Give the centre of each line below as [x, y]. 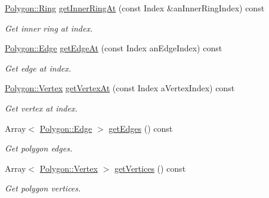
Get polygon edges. [39, 148]
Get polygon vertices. [43, 188]
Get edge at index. [38, 68]
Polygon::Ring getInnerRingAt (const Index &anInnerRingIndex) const [135, 8]
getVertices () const [150, 168]
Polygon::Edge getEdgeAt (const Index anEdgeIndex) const [114, 48]
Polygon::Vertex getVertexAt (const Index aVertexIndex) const [120, 88]
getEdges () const [141, 128]
